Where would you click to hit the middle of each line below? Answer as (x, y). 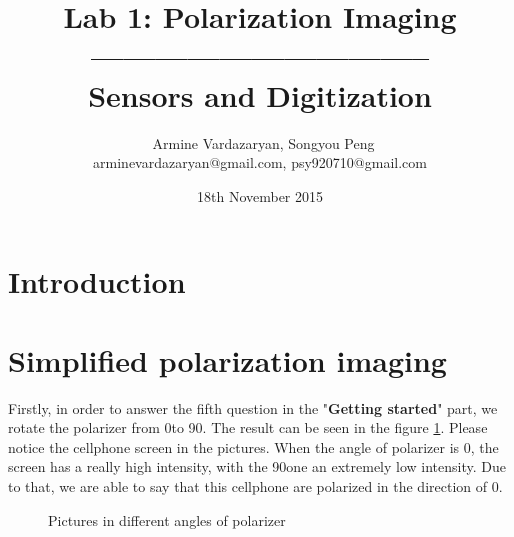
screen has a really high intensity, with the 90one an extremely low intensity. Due (257, 466)
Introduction (97, 281)
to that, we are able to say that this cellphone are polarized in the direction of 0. (255, 485)
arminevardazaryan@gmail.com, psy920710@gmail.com (260, 162)
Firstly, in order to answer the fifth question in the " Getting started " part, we (253, 407)
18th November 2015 (260, 195)
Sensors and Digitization (260, 94)
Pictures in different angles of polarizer (167, 519)
